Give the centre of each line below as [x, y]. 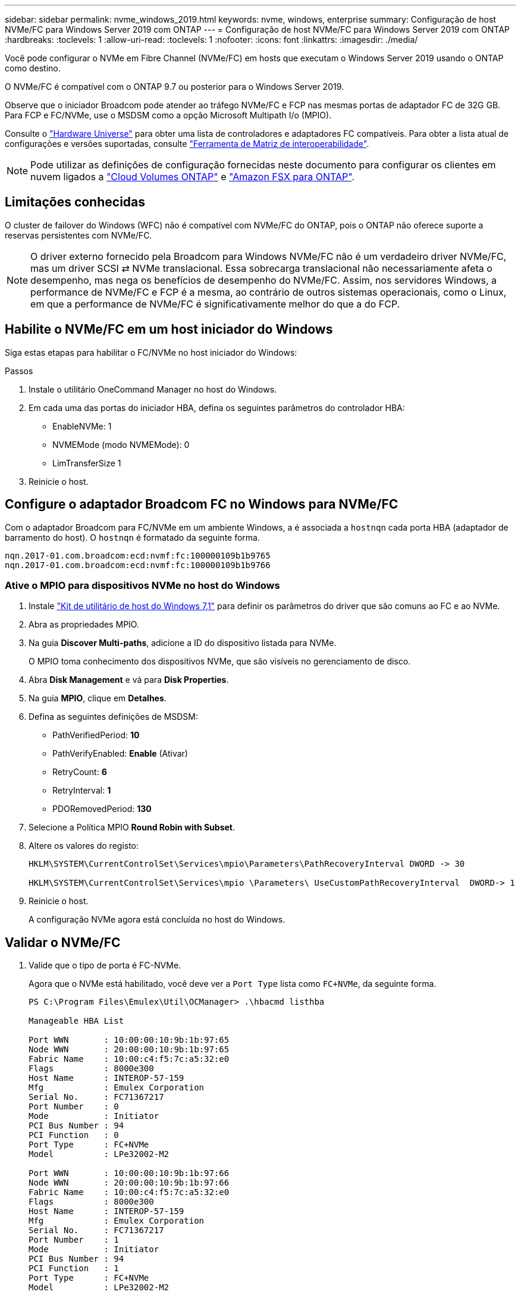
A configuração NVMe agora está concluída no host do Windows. [157, 920]
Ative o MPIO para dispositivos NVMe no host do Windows [142, 585]
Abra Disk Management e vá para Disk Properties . [129, 680]
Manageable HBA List [76, 1021]
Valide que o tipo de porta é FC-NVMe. [105, 965]
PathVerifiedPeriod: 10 [96, 735]
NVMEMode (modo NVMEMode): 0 [121, 444]
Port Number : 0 [74, 1107]
